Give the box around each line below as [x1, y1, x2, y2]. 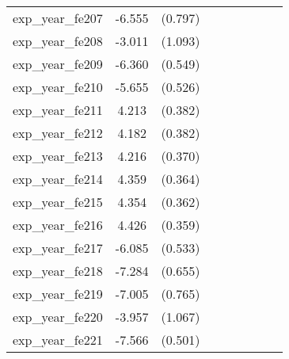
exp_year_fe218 [13, 262, 103, 280]
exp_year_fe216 [13, 216, 103, 234]
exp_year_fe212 [13, 124, 103, 142]
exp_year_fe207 [13, 9, 103, 27]
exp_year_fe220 [13, 307, 103, 326]
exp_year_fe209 [13, 55, 103, 73]
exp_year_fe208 [13, 32, 103, 50]
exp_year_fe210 [13, 78, 103, 96]
